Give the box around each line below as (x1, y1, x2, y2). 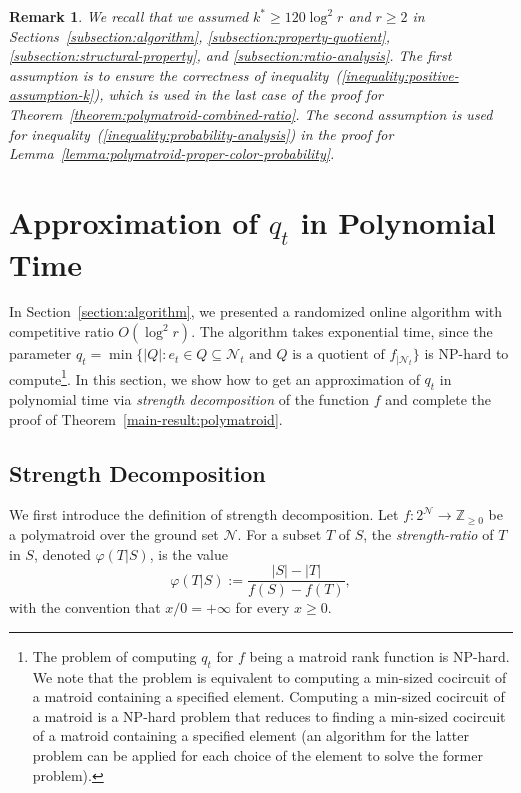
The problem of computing (32, 645, 197, 666)
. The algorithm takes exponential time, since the (191, 321, 493, 342)
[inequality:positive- (341, 64, 459, 85)
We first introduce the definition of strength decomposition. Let (9, 504, 399, 525)
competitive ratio (9, 321, 114, 342)
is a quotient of (292, 348, 385, 363)
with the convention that (9, 597, 161, 618)
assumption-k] (9, 84, 94, 105)
